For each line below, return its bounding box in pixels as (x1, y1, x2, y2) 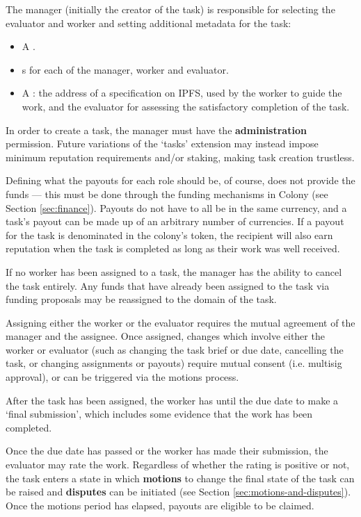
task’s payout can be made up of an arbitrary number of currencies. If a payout (6, 214, 344, 229)
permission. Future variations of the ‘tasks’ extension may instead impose (6, 136, 319, 151)
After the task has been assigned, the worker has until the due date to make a (6, 393, 339, 407)
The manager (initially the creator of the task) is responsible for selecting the (6, 2, 335, 16)
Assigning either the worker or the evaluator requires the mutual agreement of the (6, 315, 355, 329)
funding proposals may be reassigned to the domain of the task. (6, 292, 277, 306)
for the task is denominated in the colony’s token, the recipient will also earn (6, 227, 333, 242)
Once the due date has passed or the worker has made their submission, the (6, 443, 328, 458)
